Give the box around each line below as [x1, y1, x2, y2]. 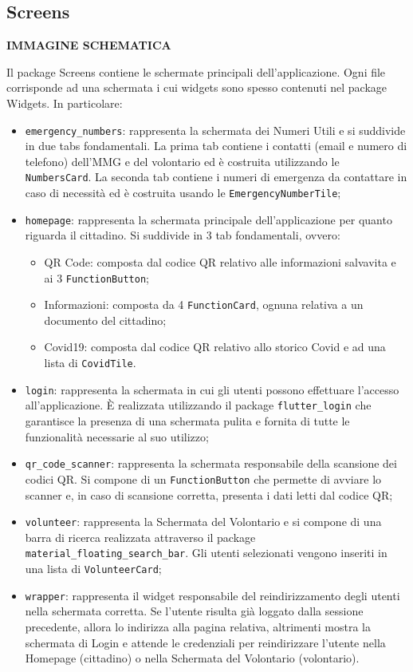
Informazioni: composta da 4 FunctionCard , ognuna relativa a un [44, 296, 364, 313]
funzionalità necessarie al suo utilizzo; [25, 428, 209, 445]
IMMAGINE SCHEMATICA [6, 37, 171, 53]
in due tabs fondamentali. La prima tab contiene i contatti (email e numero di [25, 137, 407, 154]
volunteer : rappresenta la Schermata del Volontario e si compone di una [25, 513, 382, 530]
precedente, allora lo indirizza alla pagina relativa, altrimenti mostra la [25, 618, 371, 634]
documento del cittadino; [44, 311, 167, 328]
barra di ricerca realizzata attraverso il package [25, 528, 256, 545]
